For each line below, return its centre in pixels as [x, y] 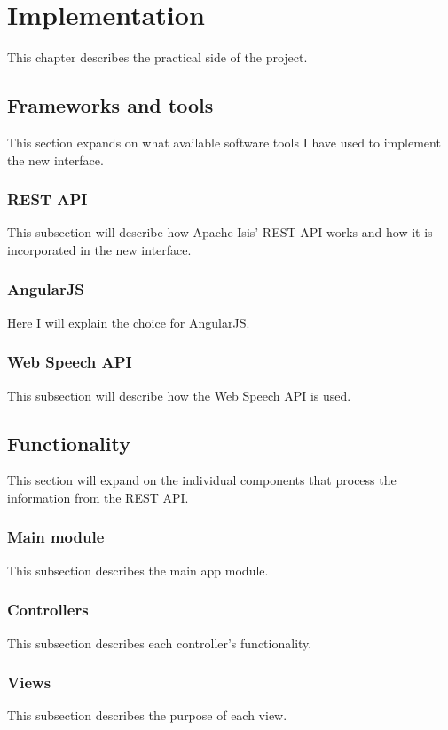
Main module [56, 537]
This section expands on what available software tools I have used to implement [224, 142]
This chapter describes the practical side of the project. [157, 57]
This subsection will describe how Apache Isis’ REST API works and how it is [220, 232]
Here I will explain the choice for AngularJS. [129, 322]
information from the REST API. [98, 497]
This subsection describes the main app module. [138, 570]
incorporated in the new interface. [99, 249]
